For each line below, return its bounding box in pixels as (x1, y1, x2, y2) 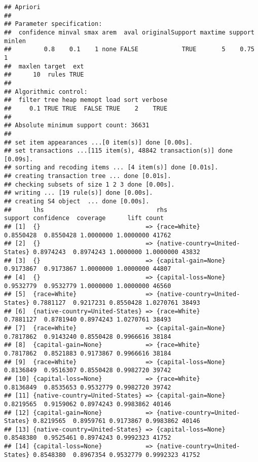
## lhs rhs (4, 206, 168, 214)
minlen (4, 37, 26, 45)
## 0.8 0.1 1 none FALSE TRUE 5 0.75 (4, 46, 254, 53)
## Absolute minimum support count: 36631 (4, 122, 150, 129)
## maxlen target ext (4, 62, 84, 70)
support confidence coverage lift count (4, 215, 164, 222)
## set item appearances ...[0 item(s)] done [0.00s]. (4, 138, 193, 146)
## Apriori (4, 4, 41, 11)
